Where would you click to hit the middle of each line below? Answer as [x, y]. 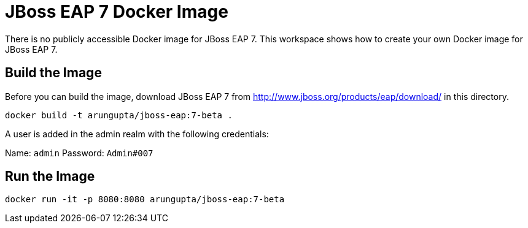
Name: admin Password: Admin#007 [79, 153]
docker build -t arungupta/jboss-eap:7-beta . [119, 115]
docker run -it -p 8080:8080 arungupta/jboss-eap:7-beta [145, 199]
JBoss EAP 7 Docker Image [117, 12]
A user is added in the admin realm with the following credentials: [137, 134]
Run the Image [50, 177]
